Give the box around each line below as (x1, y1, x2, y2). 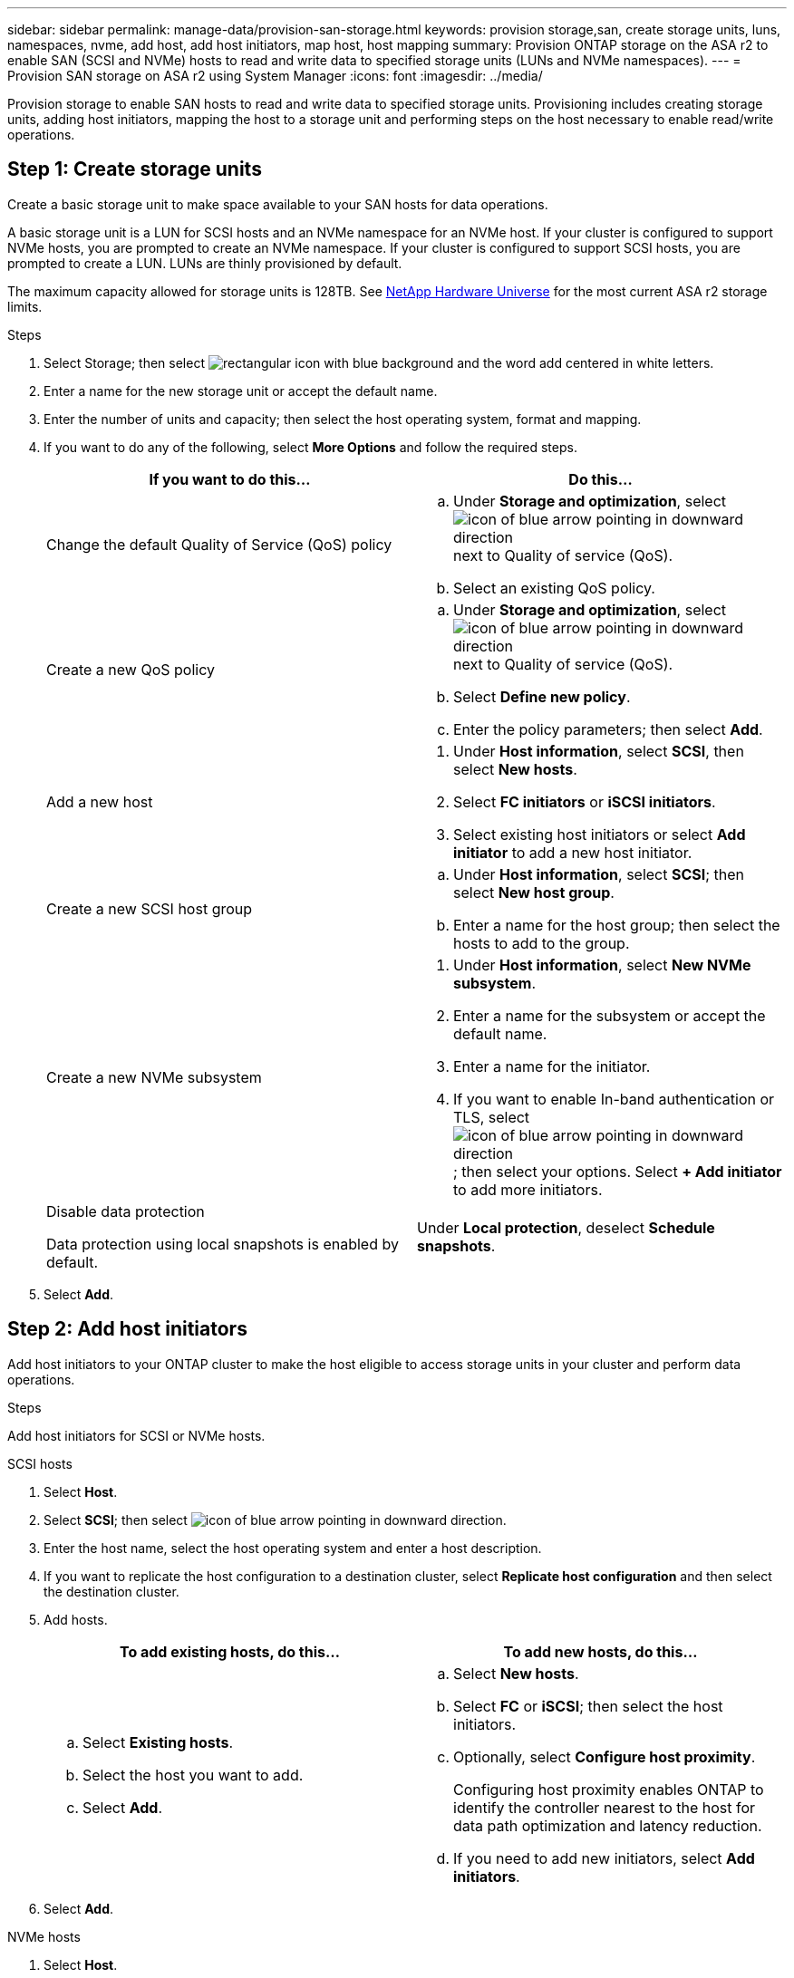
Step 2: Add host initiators (7, 1317, 247, 1341)
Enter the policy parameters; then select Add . (453, 719, 763, 738)
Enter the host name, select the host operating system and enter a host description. (44, 1539, 542, 1556)
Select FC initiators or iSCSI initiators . (453, 792, 716, 811)
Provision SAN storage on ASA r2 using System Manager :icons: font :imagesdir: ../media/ (7, 68, 543, 83)
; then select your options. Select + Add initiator (453, 1162, 782, 1181)
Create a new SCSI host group (46, 899, 253, 918)
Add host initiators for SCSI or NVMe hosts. (7, 1427, 266, 1443)
